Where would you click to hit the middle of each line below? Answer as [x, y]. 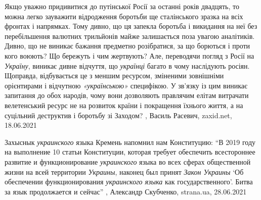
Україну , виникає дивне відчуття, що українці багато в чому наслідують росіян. [127, 65]
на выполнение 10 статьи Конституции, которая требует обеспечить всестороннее [130, 152]
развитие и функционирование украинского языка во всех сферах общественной [128, 161]
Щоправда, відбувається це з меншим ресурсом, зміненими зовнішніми [114, 76]
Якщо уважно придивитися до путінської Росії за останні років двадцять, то [122, 6]
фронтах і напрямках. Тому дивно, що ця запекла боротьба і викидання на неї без [131, 26]
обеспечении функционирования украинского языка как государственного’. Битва [129, 182]
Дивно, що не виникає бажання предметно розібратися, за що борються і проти [127, 46]
